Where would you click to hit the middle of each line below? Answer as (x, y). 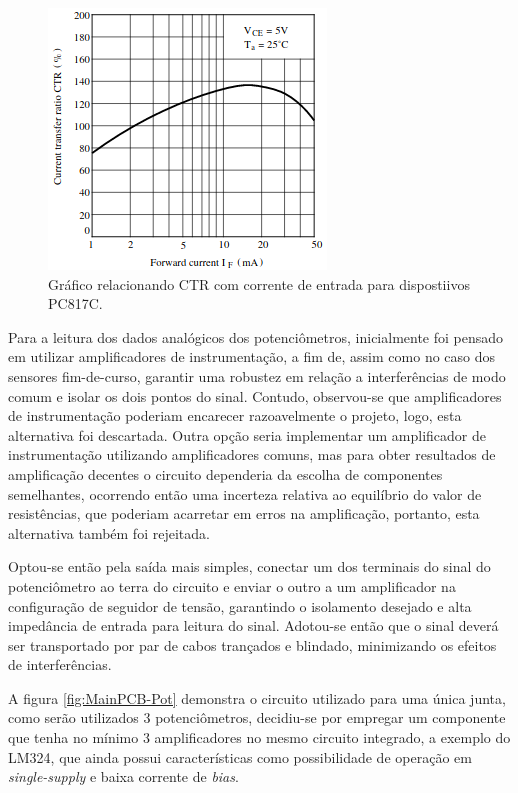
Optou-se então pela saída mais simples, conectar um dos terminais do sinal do (249, 566)
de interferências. (60, 664)
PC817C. (75, 303)
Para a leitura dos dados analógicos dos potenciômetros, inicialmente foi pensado (256, 336)
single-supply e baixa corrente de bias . (123, 776)
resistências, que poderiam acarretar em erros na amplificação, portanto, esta (244, 513)
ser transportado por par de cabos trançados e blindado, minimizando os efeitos (252, 644)
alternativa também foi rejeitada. (109, 532)
